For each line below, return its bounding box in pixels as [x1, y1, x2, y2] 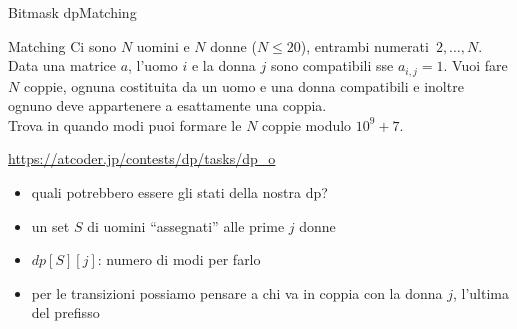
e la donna [191, 55, 256, 76]
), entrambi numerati [300, 35, 429, 56]
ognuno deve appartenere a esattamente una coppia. [8, 95, 327, 116]
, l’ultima [452, 282, 509, 303]
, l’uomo [128, 55, 178, 76]
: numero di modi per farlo [97, 249, 261, 270]
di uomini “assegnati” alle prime [87, 215, 285, 236]
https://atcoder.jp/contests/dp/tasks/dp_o [8, 148, 276, 169]
